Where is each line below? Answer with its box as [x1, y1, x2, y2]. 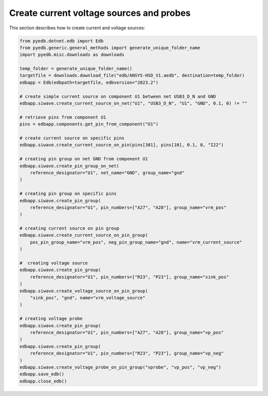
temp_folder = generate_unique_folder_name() [19, 66, 133, 71]
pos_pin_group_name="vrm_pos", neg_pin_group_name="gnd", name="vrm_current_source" [30, 239, 243, 245]
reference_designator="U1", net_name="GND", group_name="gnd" [30, 170, 185, 176]
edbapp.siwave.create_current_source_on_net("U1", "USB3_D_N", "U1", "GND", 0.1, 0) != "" [19, 101, 248, 106]
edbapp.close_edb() [19, 378, 67, 384]
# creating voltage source [19, 261, 88, 266]
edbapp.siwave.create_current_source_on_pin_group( [19, 232, 148, 238]
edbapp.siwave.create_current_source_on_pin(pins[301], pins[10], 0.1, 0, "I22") [19, 142, 224, 148]
